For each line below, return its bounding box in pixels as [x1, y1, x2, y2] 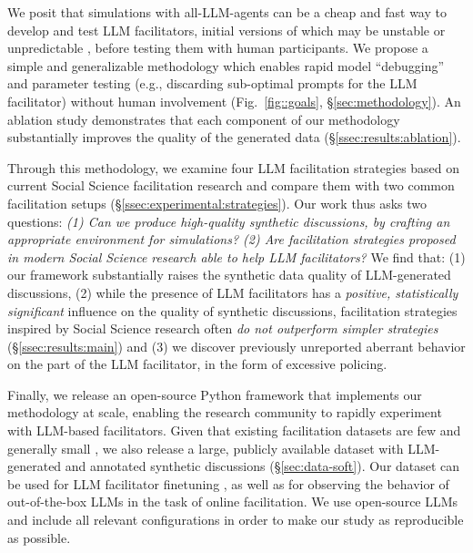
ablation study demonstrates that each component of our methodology [7, 109, 400, 128]
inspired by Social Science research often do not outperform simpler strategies [7, 319, 438, 338]
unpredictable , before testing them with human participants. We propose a [7, 38, 428, 57]
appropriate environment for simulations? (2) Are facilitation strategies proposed [7, 230, 456, 249]
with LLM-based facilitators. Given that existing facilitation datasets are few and [7, 421, 461, 440]
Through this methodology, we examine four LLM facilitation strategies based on [7, 158, 460, 177]
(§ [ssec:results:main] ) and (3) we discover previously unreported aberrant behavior [7, 336, 466, 355]
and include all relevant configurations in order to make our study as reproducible [7, 510, 464, 529]
